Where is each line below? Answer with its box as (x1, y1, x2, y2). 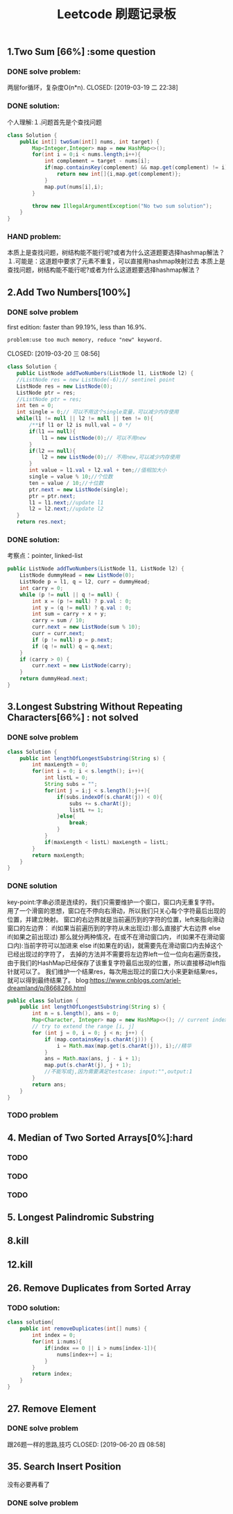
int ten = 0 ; (16, 402, 54, 409)
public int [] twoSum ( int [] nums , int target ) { (19, 138, 159, 145)
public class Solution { (7, 997, 79, 1004)
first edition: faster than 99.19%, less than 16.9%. (7, 323, 147, 331)
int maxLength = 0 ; (32, 762, 89, 768)
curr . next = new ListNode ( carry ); (32, 662, 132, 669)
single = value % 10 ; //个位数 (28, 473, 113, 480)
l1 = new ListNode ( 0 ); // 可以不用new (41, 434, 146, 441)
